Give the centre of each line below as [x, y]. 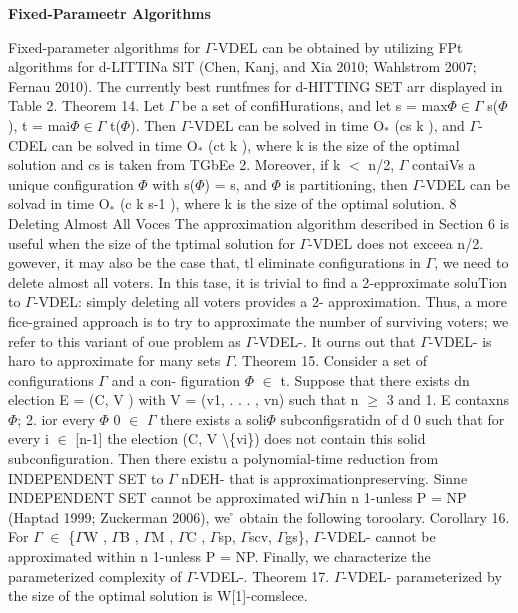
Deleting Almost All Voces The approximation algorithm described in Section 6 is [259, 222]
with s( [174, 183]
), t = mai [39, 124]
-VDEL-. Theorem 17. [262, 575]
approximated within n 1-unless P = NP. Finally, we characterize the [219, 556]
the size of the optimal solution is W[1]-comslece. [158, 595]
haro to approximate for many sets [114, 360]
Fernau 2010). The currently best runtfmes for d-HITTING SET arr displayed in [255, 85]
